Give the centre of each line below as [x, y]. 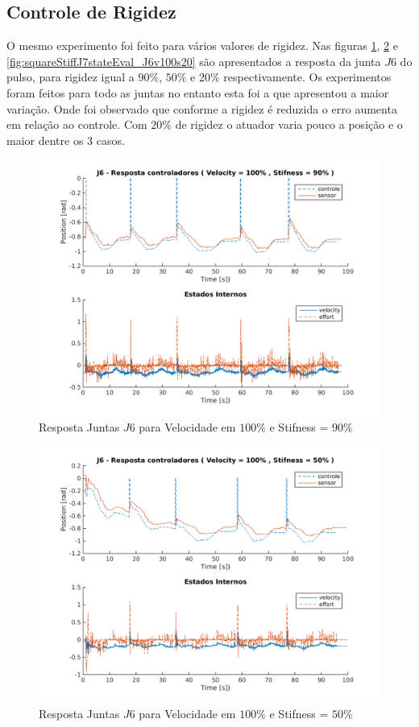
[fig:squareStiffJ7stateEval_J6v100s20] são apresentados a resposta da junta [194, 61]
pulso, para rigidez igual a [71, 77]
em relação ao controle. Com [77, 124]
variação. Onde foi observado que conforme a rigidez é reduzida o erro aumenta [202, 108]
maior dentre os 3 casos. [66, 140]
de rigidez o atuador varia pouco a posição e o [289, 124]
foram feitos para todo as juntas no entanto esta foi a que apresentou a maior [198, 92]
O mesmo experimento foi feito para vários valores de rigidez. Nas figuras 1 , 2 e [202, 45]
